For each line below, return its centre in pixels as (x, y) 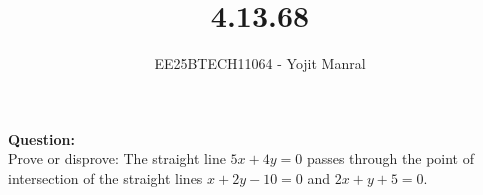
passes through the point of (390, 158)
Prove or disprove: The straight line (117, 158)
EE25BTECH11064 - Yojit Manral (260, 63)
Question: (41, 138)
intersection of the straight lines (105, 177)
